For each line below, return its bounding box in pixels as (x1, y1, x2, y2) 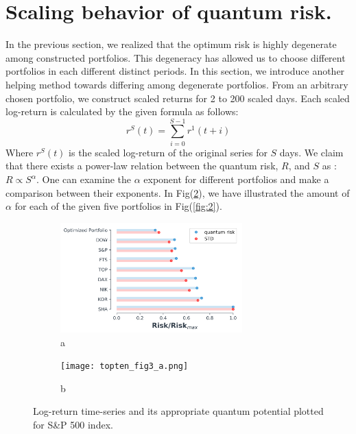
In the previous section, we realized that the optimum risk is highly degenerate (5, 37, 337, 51)
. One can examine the (36, 172, 131, 186)
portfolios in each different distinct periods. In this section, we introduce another (5, 64, 345, 78)
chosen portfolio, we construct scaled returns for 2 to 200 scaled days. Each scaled (5, 91, 350, 105)
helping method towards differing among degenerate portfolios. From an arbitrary (5, 77, 348, 91)
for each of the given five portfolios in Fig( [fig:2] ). (14, 199, 222, 213)
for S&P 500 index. (33, 417, 113, 431)
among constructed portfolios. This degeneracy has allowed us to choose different (5, 50, 346, 64)
